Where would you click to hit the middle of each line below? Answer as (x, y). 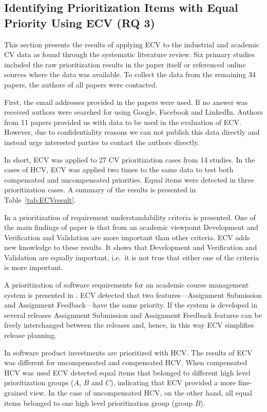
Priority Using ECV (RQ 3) (80, 22)
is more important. (34, 267)
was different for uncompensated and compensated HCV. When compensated (126, 362)
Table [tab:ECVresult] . (40, 199)
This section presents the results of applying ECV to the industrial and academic (132, 44)
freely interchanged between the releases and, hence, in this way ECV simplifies (129, 325)
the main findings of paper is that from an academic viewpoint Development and (131, 227)
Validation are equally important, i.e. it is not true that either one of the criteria (132, 257)
